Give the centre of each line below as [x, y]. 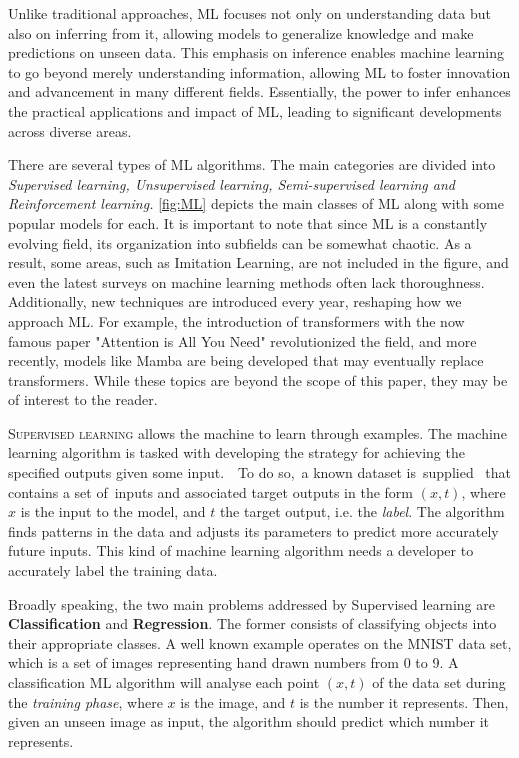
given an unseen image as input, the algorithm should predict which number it [249, 721]
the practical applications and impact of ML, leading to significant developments [255, 110]
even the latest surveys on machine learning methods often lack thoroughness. [246, 281]
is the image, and [233, 701]
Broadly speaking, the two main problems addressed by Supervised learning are [251, 603]
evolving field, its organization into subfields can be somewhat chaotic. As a [240, 242]
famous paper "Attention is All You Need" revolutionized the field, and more [242, 340]
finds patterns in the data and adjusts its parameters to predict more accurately [253, 530]
